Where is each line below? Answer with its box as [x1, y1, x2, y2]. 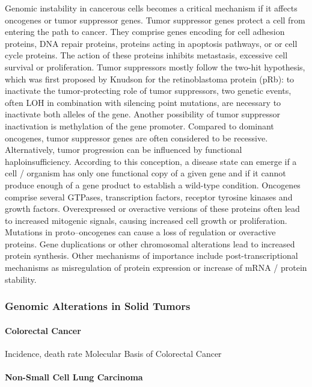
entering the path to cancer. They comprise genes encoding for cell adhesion [5, 25, 285, 38]
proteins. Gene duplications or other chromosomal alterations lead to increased [5, 237, 295, 250]
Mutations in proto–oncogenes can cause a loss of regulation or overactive [5, 226, 276, 238]
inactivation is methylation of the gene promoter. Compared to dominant [5, 119, 274, 132]
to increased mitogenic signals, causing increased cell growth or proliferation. [5, 214, 287, 226]
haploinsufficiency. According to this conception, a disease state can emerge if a [5, 155, 297, 167]
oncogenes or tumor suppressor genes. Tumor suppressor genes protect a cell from [5, 13, 305, 26]
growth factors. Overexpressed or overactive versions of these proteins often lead [5, 202, 300, 215]
